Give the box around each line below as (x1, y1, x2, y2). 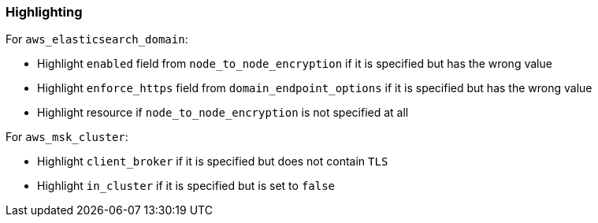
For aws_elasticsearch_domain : (6, 32, 188, 46)
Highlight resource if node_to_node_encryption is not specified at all (37, 106, 409, 120)
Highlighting (6, 4, 83, 20)
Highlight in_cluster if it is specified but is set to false (37, 179, 336, 193)
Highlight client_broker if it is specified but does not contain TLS (37, 154, 388, 169)
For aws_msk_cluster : (6, 130, 128, 144)
